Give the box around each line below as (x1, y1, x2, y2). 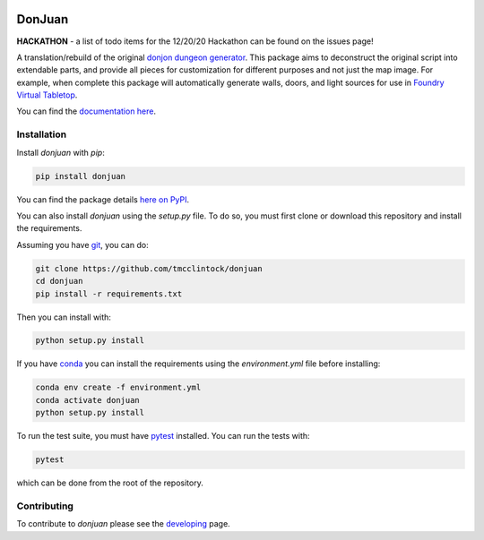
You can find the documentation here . (16, 106, 157, 116)
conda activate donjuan (35, 395, 141, 405)
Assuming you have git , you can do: (16, 239, 149, 250)
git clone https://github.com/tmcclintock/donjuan (35, 263, 264, 273)
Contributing (16, 500, 73, 512)
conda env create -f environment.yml (35, 382, 202, 393)
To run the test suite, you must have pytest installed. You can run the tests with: (16, 431, 310, 441)
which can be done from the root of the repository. (16, 477, 203, 488)
